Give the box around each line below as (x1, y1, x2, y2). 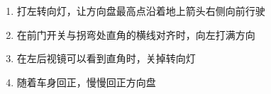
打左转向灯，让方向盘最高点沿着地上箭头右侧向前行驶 (16, 4, 265, 18)
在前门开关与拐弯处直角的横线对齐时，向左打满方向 (16, 27, 255, 42)
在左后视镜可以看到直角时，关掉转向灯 (16, 51, 196, 66)
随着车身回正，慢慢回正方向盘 (16, 74, 156, 89)
